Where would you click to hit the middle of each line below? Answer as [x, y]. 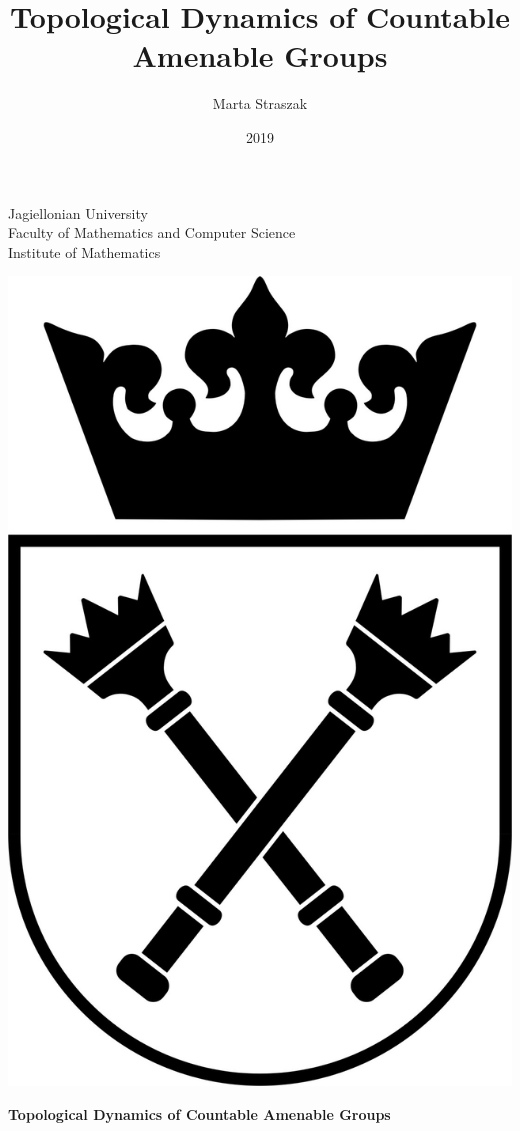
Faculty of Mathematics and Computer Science [152, 232]
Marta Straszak [260, 103]
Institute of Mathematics [84, 251]
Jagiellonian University [78, 212]
